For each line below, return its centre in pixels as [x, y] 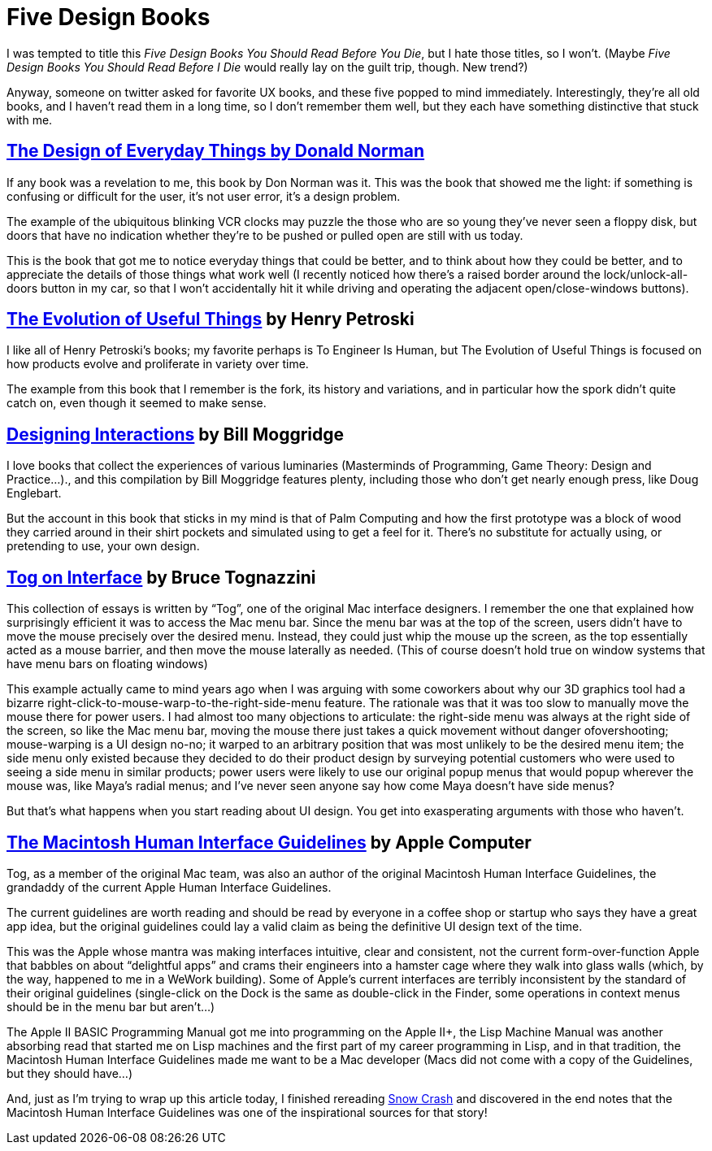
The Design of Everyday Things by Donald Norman [216, 151]
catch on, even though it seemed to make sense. [137, 403]
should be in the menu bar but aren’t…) [111, 1006]
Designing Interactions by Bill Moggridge [176, 434]
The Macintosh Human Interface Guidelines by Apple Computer [269, 842]
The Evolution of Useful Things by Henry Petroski [211, 319]
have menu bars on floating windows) [107, 664]
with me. [30, 119]
